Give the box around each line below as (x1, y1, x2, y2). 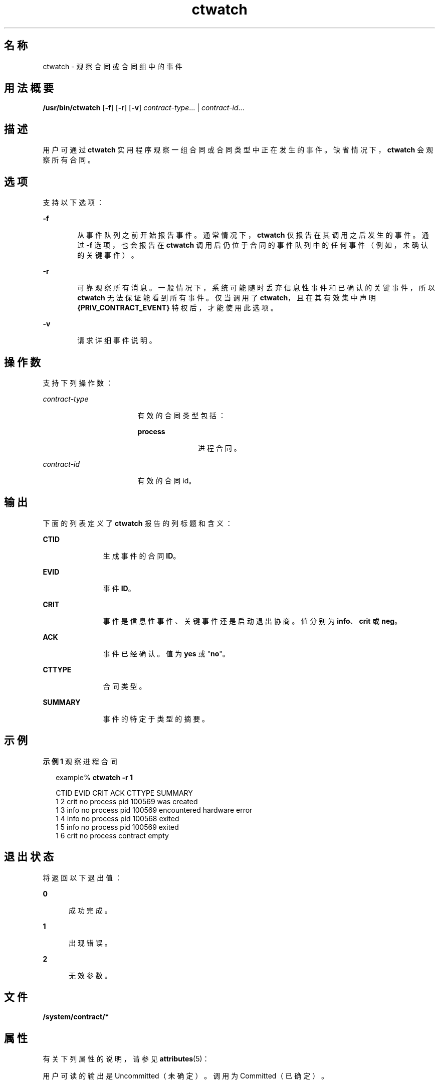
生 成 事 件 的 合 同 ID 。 (103, 551, 180, 560)
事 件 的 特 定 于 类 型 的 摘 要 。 (103, 714, 209, 723)
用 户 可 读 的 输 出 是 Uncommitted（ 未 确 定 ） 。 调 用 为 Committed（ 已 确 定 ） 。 (43, 1071, 329, 1080)
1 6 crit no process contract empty (56, 831, 169, 840)
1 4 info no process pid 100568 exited (56, 814, 179, 823)
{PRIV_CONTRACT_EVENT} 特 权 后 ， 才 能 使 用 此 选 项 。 (77, 303, 278, 312)
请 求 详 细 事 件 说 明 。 (77, 336, 156, 345)
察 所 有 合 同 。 (43, 155, 95, 164)
